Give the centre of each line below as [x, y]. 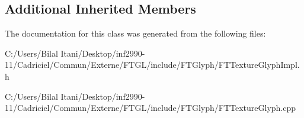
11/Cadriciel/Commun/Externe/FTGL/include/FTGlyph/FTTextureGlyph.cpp [151, 108]
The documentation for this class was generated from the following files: [135, 33]
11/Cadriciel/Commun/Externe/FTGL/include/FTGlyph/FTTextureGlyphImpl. [152, 65]
